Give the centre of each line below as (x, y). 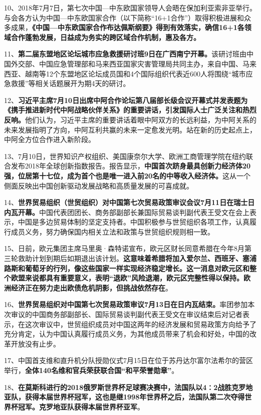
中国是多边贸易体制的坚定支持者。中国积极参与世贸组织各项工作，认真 (134, 222)
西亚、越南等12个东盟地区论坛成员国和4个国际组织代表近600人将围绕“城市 (125, 73)
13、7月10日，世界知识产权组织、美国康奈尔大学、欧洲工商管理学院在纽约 (125, 156)
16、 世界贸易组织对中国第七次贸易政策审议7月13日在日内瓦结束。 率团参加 (126, 304)
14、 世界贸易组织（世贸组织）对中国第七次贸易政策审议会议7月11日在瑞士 (126, 202)
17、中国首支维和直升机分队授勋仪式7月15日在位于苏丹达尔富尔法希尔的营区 (128, 360)
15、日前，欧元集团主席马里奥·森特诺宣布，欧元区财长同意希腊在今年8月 (124, 248)
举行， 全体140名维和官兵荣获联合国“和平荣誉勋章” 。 (91, 370)
